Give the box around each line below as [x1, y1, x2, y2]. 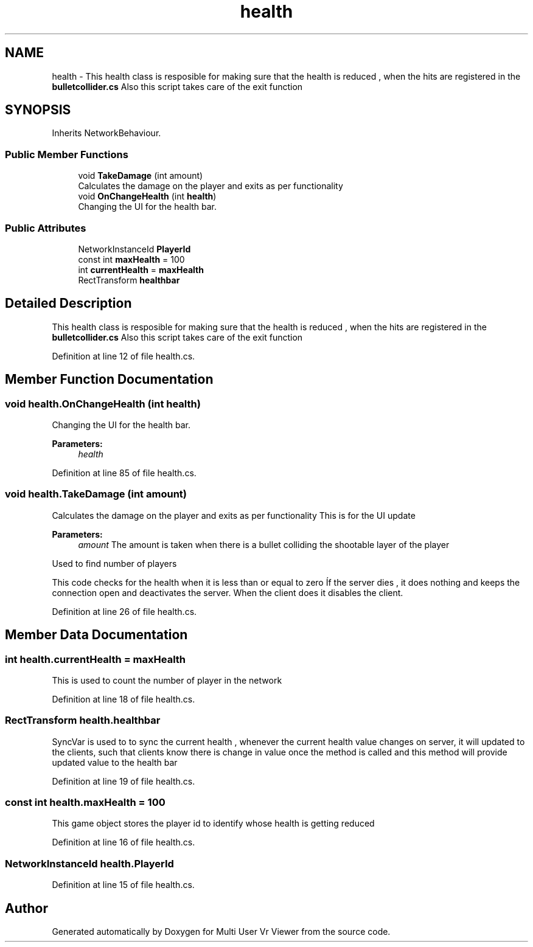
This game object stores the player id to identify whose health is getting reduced [52, 818, 375, 829]
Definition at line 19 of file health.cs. [52, 775, 195, 786]
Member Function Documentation [5, 372, 214, 387]
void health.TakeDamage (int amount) [5, 488, 187, 501]
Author [5, 900, 48, 916]
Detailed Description [5, 296, 132, 311]
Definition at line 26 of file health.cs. [52, 606, 197, 617]
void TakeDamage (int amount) [78, 170, 203, 181]
